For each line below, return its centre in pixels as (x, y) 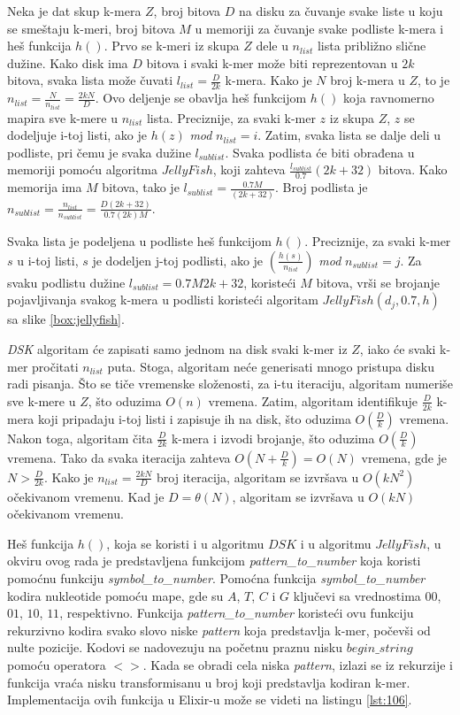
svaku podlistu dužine (66, 282)
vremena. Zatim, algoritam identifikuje (313, 400)
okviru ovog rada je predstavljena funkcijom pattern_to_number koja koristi (214, 561)
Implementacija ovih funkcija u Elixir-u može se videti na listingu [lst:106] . (210, 700)
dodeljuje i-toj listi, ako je (77, 135)
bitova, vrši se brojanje (378, 282)
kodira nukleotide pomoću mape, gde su (115, 595)
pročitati (55, 366)
